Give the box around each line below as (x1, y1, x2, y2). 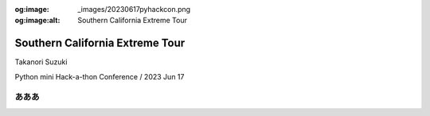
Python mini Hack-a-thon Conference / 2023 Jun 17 (14, 72, 185, 81)
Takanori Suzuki (14, 57, 68, 67)
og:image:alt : (14, 16, 61, 25)
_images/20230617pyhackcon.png (77, 5, 191, 14)
